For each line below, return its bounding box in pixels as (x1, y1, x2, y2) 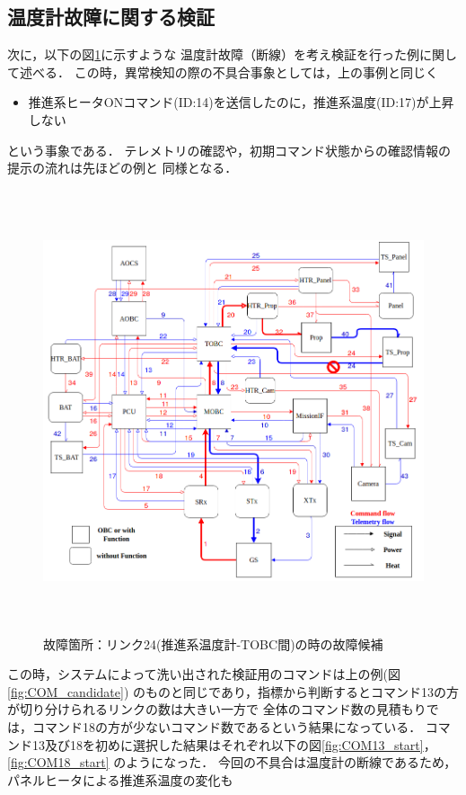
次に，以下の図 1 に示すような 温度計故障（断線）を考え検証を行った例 (7, 45, 419, 64)
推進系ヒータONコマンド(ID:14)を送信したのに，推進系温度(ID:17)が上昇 (28, 93, 454, 112)
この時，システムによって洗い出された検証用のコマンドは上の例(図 (7, 665, 400, 683)
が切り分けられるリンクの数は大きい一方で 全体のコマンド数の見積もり (7, 700, 426, 719)
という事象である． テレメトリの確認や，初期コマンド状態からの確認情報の (7, 140, 451, 159)
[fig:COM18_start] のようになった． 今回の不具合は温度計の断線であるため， (7, 753, 457, 772)
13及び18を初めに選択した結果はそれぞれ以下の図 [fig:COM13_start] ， (31, 735, 436, 754)
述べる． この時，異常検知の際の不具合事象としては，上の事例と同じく (19, 62, 438, 81)
